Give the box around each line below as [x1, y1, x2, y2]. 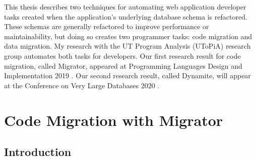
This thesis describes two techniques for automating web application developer [4, 2, 246, 12]
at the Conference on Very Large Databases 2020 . [4, 80, 160, 90]
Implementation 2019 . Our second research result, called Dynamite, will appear [4, 70, 251, 81]
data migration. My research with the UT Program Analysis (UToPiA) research [4, 41, 251, 51]
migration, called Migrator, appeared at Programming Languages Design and [4, 60, 242, 71]
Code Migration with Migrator [4, 109, 223, 130]
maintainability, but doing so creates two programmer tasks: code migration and [4, 31, 252, 41]
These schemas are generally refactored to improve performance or [4, 21, 209, 32]
